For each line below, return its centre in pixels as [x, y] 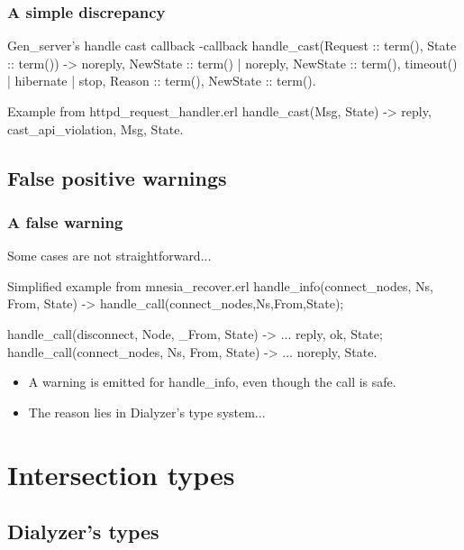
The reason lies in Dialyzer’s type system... [147, 412]
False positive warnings [117, 177]
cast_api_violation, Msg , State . [96, 128]
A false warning [65, 221]
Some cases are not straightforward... [109, 256]
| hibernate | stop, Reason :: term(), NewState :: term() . [162, 81]
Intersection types [121, 474]
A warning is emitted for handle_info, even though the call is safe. [212, 382]
